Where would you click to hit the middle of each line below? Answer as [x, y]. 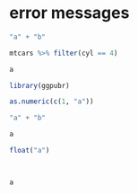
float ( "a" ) [30, 151]
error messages [69, 13]
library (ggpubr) [39, 85]
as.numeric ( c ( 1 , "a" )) [52, 101]
